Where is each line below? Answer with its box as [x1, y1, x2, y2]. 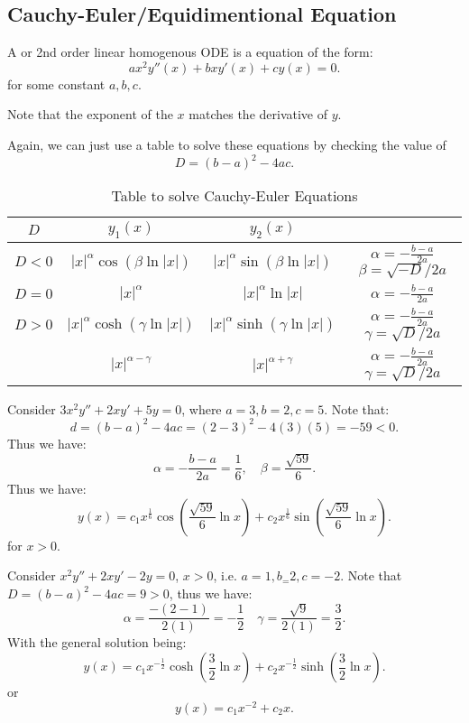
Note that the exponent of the [7, 105, 173, 124]
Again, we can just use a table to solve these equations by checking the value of [7, 135, 446, 154]
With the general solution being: [7, 633, 187, 652]
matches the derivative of [189, 105, 327, 124]
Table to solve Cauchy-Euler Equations [111, 185, 358, 207]
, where [181, 399, 222, 418]
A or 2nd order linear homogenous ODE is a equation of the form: [7, 42, 373, 61]
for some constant [7, 74, 106, 93]
